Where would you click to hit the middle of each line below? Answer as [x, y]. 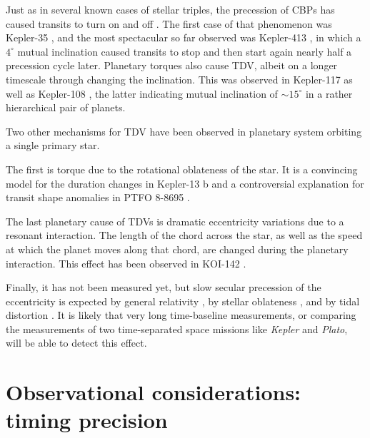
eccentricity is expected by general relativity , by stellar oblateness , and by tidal [183, 301]
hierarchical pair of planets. [66, 107]
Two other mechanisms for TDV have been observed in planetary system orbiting [184, 131]
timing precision [87, 420]
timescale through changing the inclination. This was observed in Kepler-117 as [179, 79]
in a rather [329, 93]
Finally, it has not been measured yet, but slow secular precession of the [164, 287]
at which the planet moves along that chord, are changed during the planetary [177, 249]
